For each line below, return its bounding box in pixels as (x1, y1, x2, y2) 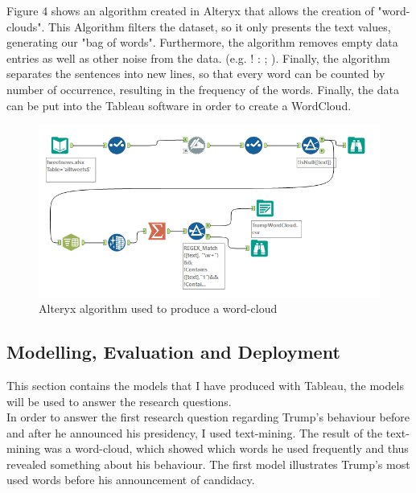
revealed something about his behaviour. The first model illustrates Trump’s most (6, 455, 410, 472)
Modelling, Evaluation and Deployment (6, 339, 340, 364)
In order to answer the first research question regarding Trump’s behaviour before (6, 409, 410, 425)
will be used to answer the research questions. (6, 392, 232, 409)
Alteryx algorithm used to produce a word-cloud (39, 300, 278, 317)
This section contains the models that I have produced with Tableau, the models (6, 376, 404, 393)
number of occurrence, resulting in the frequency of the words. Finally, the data (6, 80, 399, 97)
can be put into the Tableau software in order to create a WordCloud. (6, 97, 352, 113)
